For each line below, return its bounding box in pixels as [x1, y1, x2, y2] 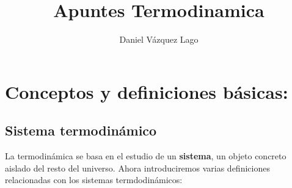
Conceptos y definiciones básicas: [5, 79, 288, 104]
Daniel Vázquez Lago [119, 33, 199, 46]
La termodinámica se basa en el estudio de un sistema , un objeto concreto [5, 150, 287, 162]
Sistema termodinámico [5, 121, 157, 140]
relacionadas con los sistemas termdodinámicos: [5, 173, 183, 186]
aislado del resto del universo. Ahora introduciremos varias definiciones [5, 161, 270, 174]
